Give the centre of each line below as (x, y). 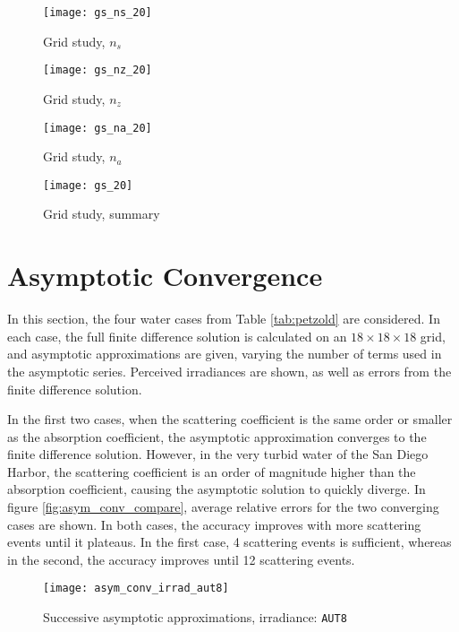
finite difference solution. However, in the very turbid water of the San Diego (218, 454)
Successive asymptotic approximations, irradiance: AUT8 (195, 617)
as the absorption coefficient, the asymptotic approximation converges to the (217, 436)
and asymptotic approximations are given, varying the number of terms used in (225, 354)
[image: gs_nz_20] (98, 70)
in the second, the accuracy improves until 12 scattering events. (181, 559)
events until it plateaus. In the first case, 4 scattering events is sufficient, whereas (229, 542)
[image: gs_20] (88, 185)
